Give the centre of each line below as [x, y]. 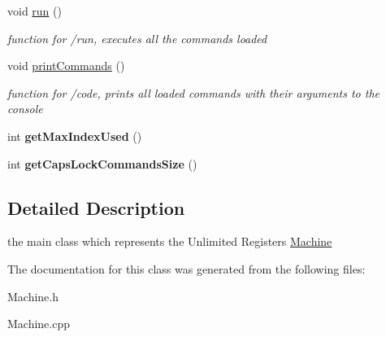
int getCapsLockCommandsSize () [102, 163]
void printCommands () [66, 66]
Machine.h [33, 296]
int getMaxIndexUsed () [75, 136]
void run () [35, 11]
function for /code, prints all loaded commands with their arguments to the [194, 92]
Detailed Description [96, 207]
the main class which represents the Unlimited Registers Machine [170, 241]
